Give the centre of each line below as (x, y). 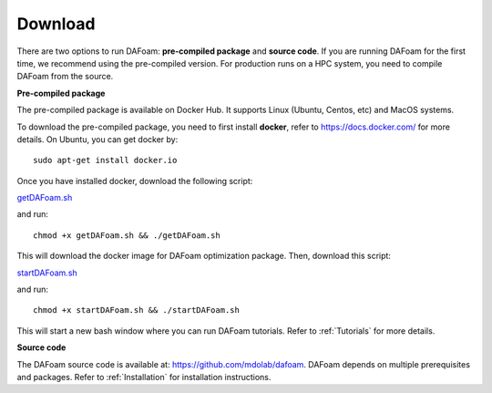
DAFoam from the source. (65, 77)
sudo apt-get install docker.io (105, 160)
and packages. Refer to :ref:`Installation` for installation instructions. (144, 377)
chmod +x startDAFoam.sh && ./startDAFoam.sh (137, 310)
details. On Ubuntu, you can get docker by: (97, 139)
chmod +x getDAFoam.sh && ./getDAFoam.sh (127, 235)
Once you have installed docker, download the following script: (135, 181)
